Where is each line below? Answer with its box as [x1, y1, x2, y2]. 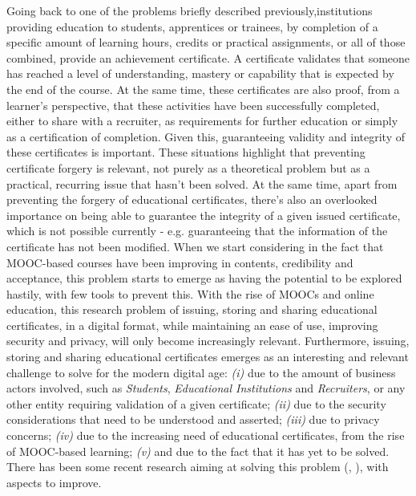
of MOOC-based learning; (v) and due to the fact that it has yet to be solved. [6, 442, 390, 459]
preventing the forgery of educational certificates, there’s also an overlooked [6, 191, 378, 208]
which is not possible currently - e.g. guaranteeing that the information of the [6, 222, 388, 239]
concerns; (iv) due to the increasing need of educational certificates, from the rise [6, 427, 405, 444]
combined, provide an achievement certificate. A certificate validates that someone [6, 49, 410, 66]
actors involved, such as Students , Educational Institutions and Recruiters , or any [6, 380, 406, 396]
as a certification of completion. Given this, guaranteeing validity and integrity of [6, 128, 406, 144]
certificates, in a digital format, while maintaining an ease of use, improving [6, 316, 378, 333]
